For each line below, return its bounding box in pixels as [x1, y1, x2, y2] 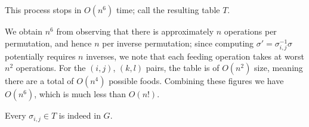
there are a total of [5, 75, 74, 87]
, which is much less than [34, 88, 126, 100]
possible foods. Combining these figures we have [109, 75, 284, 87]
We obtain [5, 25, 43, 37]
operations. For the [16, 61, 86, 74]
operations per [224, 25, 277, 37]
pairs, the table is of [146, 61, 220, 74]
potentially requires [5, 49, 76, 62]
